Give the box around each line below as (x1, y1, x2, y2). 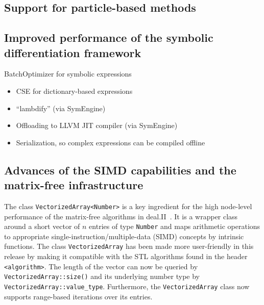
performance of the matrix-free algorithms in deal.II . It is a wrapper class (4, 211, 238, 221)
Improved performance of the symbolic (4, 30, 213, 45)
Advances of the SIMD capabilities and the (4, 162, 236, 177)
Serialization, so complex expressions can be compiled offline (16, 137, 205, 147)
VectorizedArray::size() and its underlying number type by (4, 271, 200, 282)
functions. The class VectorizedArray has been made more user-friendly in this (4, 241, 254, 251)
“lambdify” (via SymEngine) (16, 103, 106, 113)
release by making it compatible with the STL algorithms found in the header (4, 251, 248, 262)
